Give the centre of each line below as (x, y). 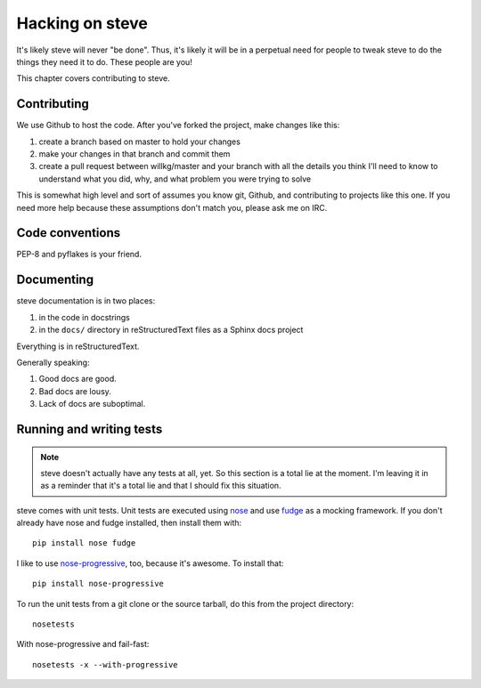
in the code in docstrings (85, 317)
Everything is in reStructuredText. (78, 346)
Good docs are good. (78, 379)
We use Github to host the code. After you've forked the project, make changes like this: (178, 125)
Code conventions (68, 233)
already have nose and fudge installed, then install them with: (129, 523)
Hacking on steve (82, 23)
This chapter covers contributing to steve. (93, 78)
